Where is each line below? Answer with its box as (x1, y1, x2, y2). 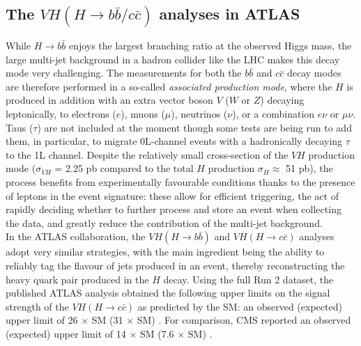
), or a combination (232, 107, 315, 121)
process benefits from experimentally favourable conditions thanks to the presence (6, 175, 355, 189)
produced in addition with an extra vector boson (6, 93, 213, 107)
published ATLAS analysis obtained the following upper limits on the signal (6, 285, 330, 300)
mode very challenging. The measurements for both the (6, 65, 242, 80)
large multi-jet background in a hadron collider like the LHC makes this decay (6, 52, 340, 66)
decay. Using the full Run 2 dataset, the (163, 272, 334, 286)
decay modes (286, 65, 341, 80)
